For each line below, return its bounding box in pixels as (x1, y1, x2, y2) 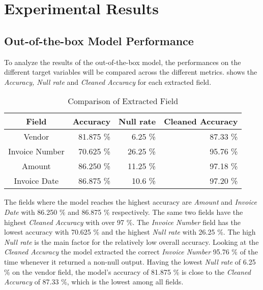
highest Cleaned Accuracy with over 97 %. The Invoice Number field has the (4, 216, 241, 227)
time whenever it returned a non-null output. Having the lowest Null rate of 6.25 (4, 256, 256, 267)
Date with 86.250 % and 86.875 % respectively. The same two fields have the (4, 206, 243, 217)
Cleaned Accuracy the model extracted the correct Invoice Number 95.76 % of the (4, 246, 258, 257)
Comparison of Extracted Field (68, 95, 179, 107)
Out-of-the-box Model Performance (4, 33, 194, 48)
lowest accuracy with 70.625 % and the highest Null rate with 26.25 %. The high (4, 227, 256, 237)
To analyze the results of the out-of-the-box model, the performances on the (4, 56, 241, 67)
